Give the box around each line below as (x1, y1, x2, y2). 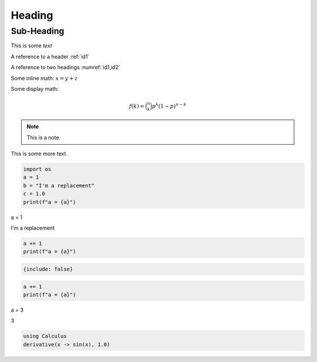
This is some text (11, 42, 52, 49)
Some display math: (11, 85, 59, 92)
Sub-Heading (11, 26, 65, 36)
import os (23, 166, 52, 173)
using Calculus (23, 333, 67, 340)
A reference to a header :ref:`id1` (11, 53, 90, 60)
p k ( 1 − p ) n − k (151, 102, 187, 110)
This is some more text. (11, 150, 68, 158)
